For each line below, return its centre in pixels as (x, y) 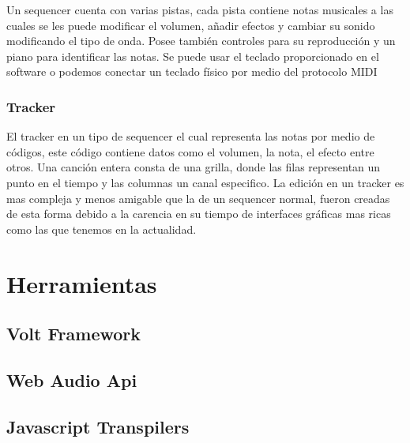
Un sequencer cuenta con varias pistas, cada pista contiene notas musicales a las (200, 9)
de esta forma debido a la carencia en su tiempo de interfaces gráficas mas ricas (199, 214)
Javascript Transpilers (98, 426)
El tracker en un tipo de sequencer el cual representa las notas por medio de (191, 136)
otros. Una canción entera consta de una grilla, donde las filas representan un (194, 167)
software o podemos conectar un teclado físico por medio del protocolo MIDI (192, 71)
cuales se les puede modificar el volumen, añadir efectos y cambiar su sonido (191, 25)
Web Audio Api (72, 379)
